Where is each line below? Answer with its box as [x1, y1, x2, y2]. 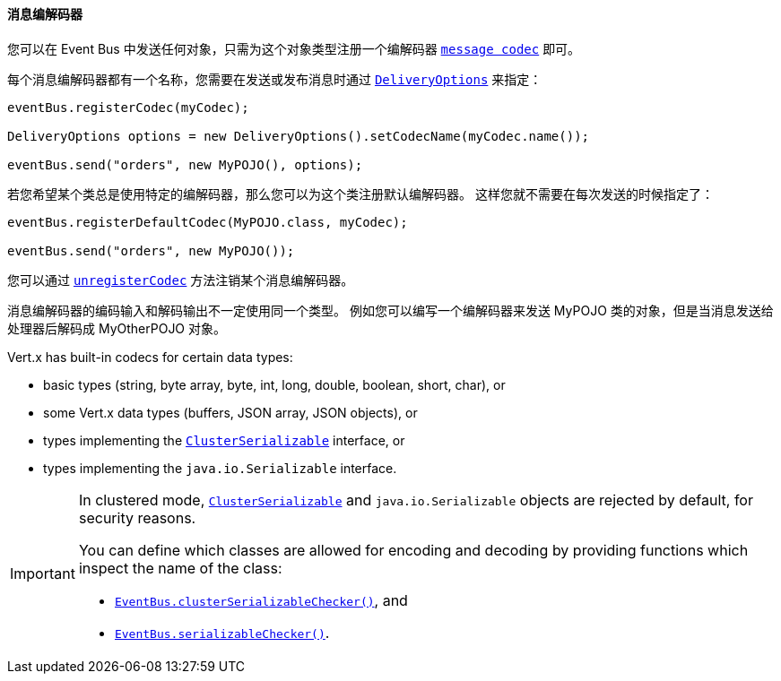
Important [10, 564, 75, 582]
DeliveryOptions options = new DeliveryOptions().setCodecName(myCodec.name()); [7, 128, 590, 143]
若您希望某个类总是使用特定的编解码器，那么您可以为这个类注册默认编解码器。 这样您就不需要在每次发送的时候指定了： [7, 185, 714, 202]
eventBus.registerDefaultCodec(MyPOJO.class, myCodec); [7, 214, 408, 229]
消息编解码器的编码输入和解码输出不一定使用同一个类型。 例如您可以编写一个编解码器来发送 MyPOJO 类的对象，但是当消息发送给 [7, 302, 774, 318]
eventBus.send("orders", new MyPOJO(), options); [7, 157, 363, 172]
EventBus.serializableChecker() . [114, 623, 330, 642]
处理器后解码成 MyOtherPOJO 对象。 [7, 320, 227, 336]
